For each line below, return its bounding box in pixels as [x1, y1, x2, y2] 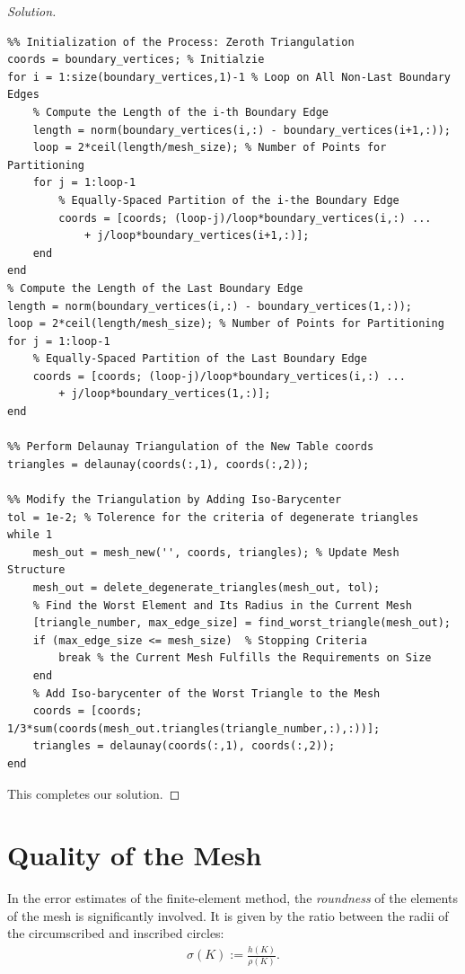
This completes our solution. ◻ [7, 784, 180, 802]
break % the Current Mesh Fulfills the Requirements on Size [58, 651, 432, 665]
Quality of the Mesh [7, 837, 262, 873]
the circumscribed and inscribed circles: [7, 924, 224, 943]
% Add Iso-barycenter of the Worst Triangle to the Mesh [32, 686, 381, 700]
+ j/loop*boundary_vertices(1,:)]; [58, 387, 271, 401]
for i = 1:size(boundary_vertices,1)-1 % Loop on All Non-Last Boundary [7, 70, 451, 84]
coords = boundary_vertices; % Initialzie [7, 53, 265, 66]
